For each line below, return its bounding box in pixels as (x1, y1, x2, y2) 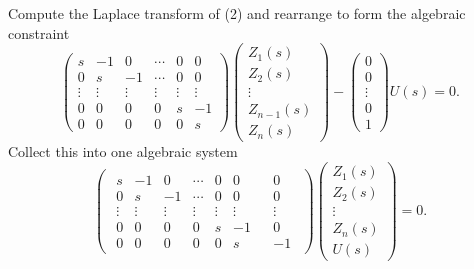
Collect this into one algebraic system (8, 141, 238, 162)
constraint (8, 22, 70, 43)
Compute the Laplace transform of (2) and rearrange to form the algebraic (8, 3, 466, 23)
